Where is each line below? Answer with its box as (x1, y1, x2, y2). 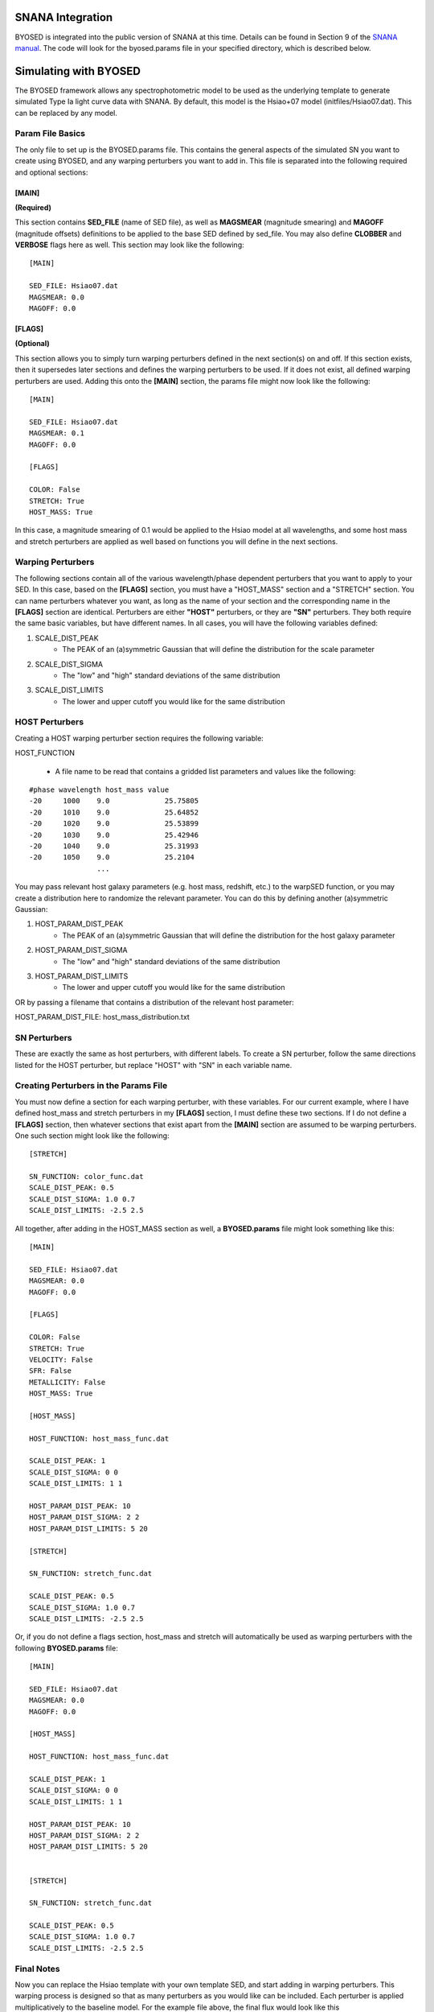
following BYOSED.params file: (14, 1643, 118, 1653)
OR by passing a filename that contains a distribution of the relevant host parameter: (14, 997, 295, 1007)
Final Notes (14, 1963, 60, 1974)
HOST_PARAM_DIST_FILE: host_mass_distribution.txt (14, 1012, 190, 1022)
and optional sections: (14, 167, 88, 177)
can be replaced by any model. (14, 108, 118, 118)
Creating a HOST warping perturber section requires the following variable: (14, 733, 264, 743)
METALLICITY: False (29, 1377, 106, 1387)
